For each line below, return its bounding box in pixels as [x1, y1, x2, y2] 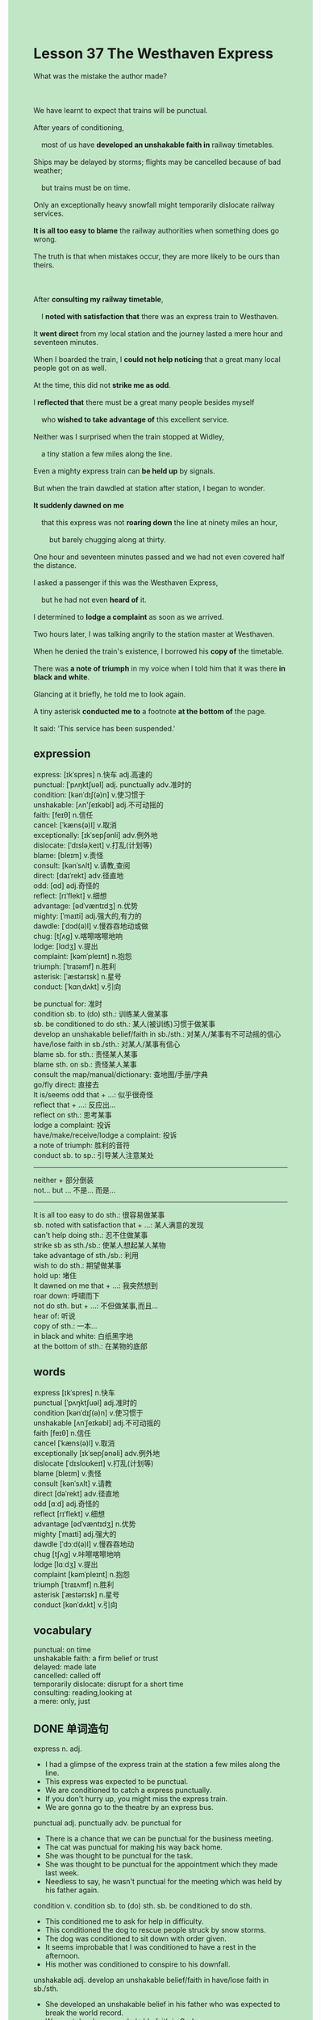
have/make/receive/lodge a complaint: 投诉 [33, 1130, 177, 1139]
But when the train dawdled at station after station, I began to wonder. [33, 483, 265, 493]
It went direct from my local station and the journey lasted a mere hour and [33, 328, 283, 339]
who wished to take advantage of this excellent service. [40, 415, 229, 424]
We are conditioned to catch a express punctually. [44, 1786, 212, 1795]
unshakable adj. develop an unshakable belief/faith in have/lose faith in [33, 1976, 269, 1985]
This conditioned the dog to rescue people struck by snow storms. [44, 1925, 266, 1935]
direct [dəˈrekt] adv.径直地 [33, 1488, 120, 1498]
